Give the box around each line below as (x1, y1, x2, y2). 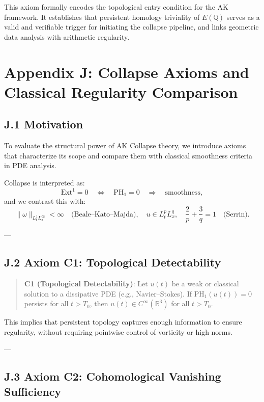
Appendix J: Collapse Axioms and (4, 61, 249, 82)
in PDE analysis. (4, 160, 56, 171)
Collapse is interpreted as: (4, 177, 85, 187)
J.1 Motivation (4, 116, 83, 132)
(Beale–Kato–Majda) (71, 210, 136, 218)
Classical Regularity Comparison (4, 81, 238, 102)
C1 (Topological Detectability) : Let (24, 278, 148, 288)
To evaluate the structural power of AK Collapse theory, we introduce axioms (4, 140, 246, 151)
